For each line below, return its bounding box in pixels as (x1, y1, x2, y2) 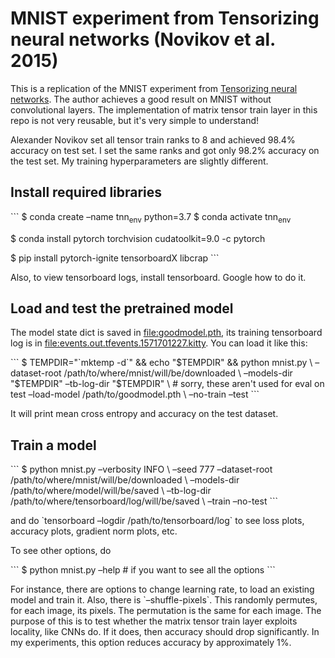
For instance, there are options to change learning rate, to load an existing (10, 583, 315, 596)
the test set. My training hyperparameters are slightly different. (10, 155, 269, 167)
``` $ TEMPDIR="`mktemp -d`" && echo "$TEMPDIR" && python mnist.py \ (10, 357, 313, 369)
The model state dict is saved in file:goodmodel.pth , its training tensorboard (10, 327, 323, 339)
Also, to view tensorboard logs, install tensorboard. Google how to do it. (10, 271, 307, 283)
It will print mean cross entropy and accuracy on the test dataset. (10, 408, 279, 420)
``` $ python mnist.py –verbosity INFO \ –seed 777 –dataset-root (10, 463, 273, 476)
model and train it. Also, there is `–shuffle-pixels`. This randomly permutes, (10, 594, 318, 606)
